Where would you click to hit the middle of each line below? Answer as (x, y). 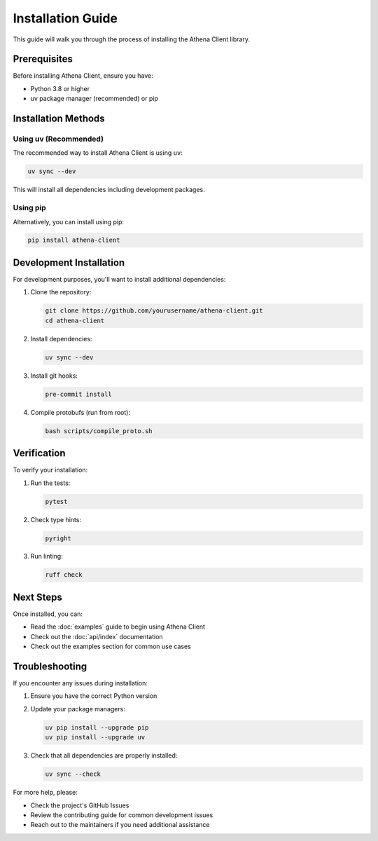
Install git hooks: (54, 376)
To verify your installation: (50, 470)
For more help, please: (45, 793)
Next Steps (37, 597)
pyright (58, 538)
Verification (39, 453)
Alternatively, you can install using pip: (69, 221)
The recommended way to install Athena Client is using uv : (98, 153)
